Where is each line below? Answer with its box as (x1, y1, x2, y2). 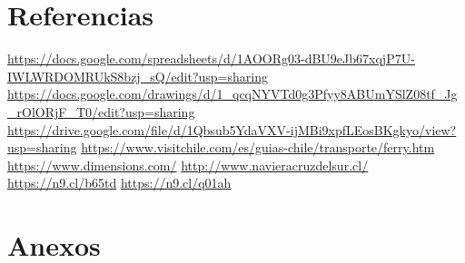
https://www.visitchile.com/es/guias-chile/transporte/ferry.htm (81, 138, 435, 157)
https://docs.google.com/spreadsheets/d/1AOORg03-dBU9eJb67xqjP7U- (7, 49, 415, 68)
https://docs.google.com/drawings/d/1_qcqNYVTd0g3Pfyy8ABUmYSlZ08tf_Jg (7, 84, 458, 103)
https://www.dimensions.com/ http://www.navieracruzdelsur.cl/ (7, 155, 369, 174)
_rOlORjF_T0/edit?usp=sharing (7, 102, 195, 121)
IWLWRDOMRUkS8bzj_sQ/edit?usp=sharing (7, 66, 268, 85)
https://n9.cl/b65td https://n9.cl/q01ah (7, 173, 232, 192)
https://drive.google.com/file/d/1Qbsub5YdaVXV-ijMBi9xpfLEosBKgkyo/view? (7, 120, 457, 139)
